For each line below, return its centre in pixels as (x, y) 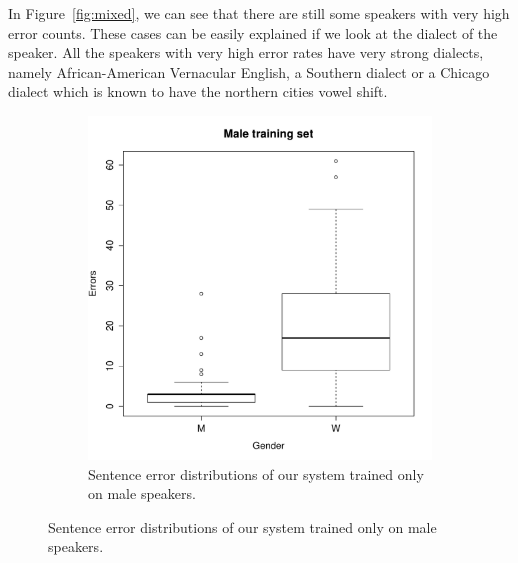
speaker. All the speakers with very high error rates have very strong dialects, (246, 52)
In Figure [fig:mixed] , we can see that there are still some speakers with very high (259, 13)
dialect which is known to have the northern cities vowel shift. (198, 91)
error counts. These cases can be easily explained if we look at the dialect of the (253, 32)
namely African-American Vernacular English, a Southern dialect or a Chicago (249, 71)
